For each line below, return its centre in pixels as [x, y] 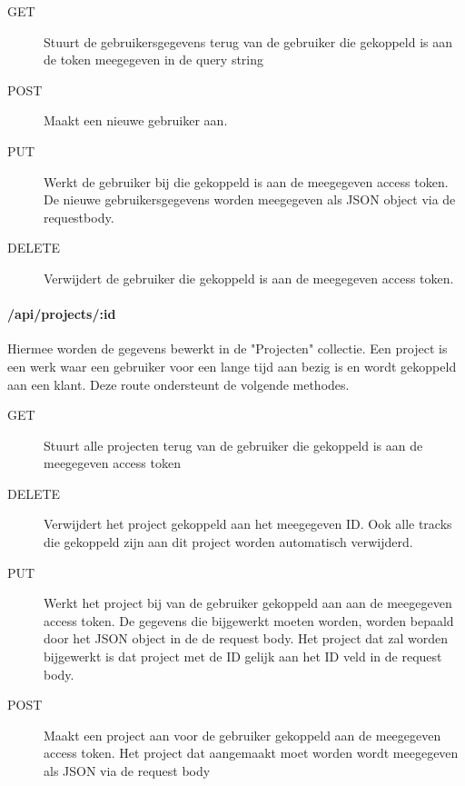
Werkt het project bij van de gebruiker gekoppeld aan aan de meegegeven [248, 603]
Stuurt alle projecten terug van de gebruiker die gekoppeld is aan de [233, 445]
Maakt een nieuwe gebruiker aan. [136, 120]
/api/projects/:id [62, 314]
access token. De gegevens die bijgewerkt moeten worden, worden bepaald [249, 620]
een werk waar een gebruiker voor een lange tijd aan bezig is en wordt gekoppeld [232, 366]
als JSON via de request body [127, 771]
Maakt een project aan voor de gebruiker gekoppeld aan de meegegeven [242, 735]
